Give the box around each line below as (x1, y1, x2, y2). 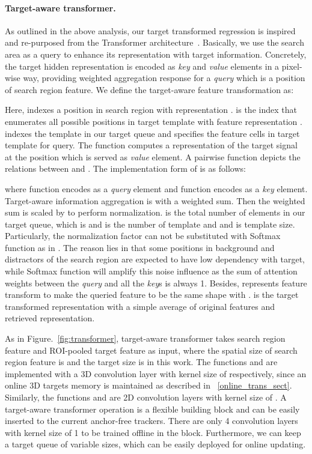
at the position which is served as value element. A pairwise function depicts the (5, 150, 301, 163)
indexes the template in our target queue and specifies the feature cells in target (5, 127, 300, 139)
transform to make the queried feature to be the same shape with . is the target (5, 288, 299, 301)
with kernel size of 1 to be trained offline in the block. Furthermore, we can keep (5, 426, 301, 438)
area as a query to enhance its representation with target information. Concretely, (5, 47, 307, 60)
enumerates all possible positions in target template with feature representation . (5, 115, 302, 127)
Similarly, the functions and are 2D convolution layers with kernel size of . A (5, 391, 287, 404)
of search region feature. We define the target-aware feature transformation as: (5, 83, 294, 95)
